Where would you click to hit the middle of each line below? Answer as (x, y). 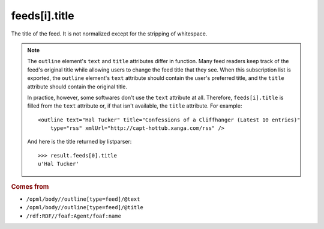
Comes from (30, 186)
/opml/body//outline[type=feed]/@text (83, 199)
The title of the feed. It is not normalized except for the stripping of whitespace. (109, 34)
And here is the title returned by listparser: (79, 142)
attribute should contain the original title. (77, 87)
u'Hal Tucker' (58, 164)
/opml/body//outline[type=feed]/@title (85, 208)
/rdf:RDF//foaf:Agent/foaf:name (73, 216)
